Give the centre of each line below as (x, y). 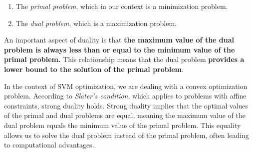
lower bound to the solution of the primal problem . (94, 69)
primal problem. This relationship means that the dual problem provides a (124, 59)
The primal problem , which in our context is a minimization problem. (122, 6)
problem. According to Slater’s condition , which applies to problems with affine (125, 96)
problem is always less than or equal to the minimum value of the (120, 49)
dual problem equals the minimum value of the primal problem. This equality (123, 125)
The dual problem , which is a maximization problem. (96, 23)
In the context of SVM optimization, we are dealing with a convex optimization (126, 86)
